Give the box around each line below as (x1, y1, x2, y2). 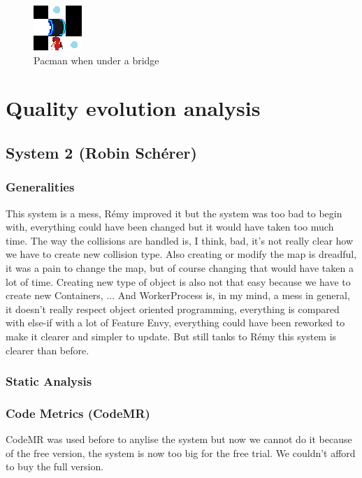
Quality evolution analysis (6, 94, 261, 122)
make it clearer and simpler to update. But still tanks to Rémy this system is (6, 328, 337, 343)
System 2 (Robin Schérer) (6, 141, 197, 163)
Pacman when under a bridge (34, 52, 159, 67)
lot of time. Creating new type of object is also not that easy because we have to (6, 274, 351, 289)
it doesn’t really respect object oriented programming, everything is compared (6, 301, 340, 316)
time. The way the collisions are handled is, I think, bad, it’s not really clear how (6, 233, 354, 247)
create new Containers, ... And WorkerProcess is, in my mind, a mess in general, (6, 288, 350, 303)
